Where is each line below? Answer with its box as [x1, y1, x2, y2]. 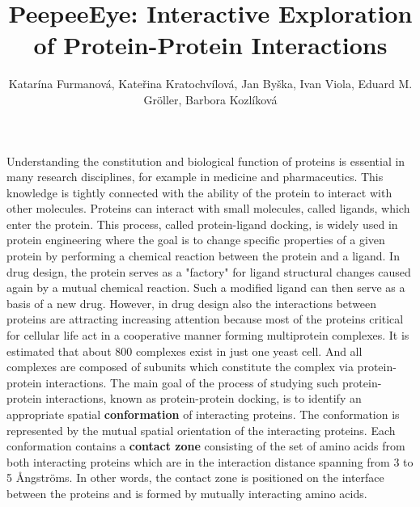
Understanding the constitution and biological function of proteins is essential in [6, 152, 405, 169]
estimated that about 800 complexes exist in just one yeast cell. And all [6, 342, 363, 359]
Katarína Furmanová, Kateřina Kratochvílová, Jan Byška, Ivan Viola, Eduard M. [8, 75, 413, 92]
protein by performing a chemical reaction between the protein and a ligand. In [6, 247, 400, 264]
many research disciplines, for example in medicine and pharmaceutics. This [6, 168, 384, 185]
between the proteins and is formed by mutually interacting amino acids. [6, 484, 367, 501]
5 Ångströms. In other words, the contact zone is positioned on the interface [6, 469, 384, 486]
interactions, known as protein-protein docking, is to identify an [45, 390, 362, 407]
